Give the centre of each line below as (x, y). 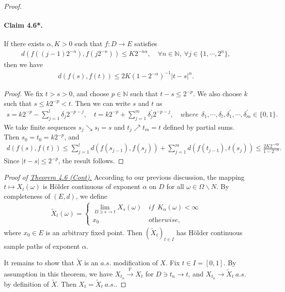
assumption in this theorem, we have (58, 273)
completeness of (27, 196)
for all (175, 186)
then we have (24, 64)
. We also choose (217, 94)
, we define (92, 196)
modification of (135, 263)
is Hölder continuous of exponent (92, 186)
